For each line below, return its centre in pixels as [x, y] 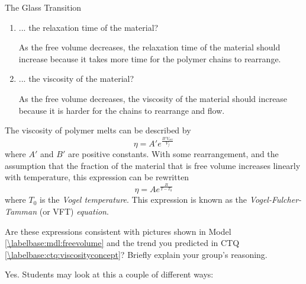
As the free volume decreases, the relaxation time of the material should [149, 47]
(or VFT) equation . [74, 211]
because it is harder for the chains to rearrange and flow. [122, 110]
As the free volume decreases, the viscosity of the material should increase [153, 98]
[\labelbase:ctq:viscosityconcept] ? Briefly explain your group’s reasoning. [136, 254]
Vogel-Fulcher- [276, 200]
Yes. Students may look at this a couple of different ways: [109, 274]
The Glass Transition [43, 7]
